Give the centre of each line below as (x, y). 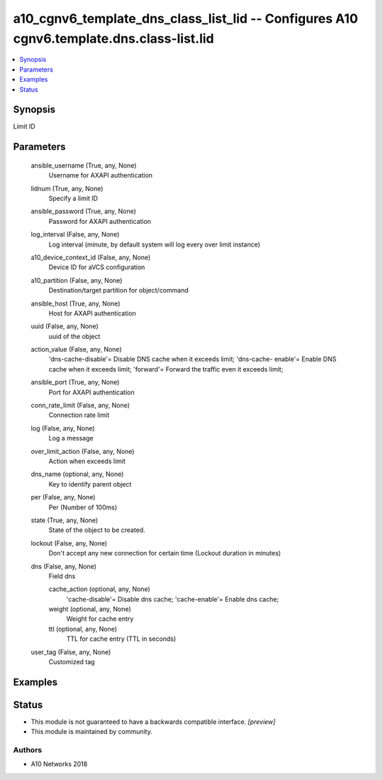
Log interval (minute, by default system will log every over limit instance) (154, 244)
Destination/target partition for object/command (118, 291)
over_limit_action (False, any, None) (83, 451)
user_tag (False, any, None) (71, 652)
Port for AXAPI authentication (91, 392)
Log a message (71, 438)
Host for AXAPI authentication (92, 313)
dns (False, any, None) (64, 566)
